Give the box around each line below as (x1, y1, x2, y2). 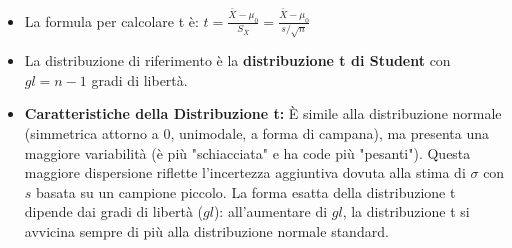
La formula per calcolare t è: (24, 10, 199, 31)
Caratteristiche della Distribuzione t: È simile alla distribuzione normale (24, 103, 502, 124)
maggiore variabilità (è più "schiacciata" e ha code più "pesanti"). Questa (24, 142, 471, 163)
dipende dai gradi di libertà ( (24, 201, 204, 222)
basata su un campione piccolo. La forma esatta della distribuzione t (36, 181, 456, 202)
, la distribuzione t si (342, 201, 470, 222)
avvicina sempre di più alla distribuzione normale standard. (24, 221, 389, 242)
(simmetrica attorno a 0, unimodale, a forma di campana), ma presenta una (24, 123, 490, 144)
